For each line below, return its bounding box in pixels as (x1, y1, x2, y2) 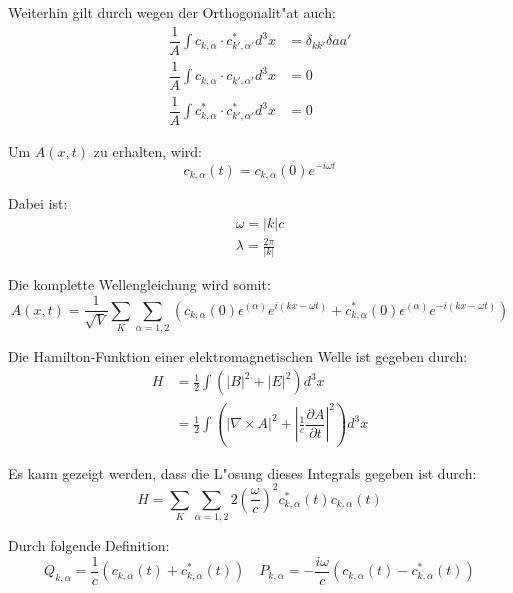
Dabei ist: (8, 193, 68, 213)
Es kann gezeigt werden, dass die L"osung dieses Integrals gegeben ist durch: (8, 462, 477, 483)
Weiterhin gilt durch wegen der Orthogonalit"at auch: (8, 2, 336, 22)
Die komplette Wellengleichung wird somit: (8, 274, 271, 295)
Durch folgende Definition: (8, 535, 170, 556)
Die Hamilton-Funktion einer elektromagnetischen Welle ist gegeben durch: (8, 345, 468, 366)
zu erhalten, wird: (93, 140, 202, 161)
